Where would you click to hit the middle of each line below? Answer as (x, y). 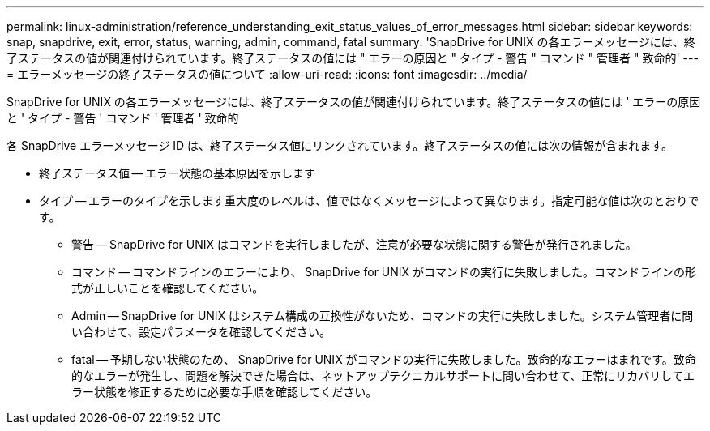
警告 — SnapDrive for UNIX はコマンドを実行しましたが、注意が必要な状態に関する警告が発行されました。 (354, 244)
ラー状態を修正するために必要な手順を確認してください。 (225, 392)
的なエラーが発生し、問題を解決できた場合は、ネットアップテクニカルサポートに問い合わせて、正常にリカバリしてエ (383, 376)
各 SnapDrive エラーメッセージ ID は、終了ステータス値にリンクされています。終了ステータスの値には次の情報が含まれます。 (340, 145)
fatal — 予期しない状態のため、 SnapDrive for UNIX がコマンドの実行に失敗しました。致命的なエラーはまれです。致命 (384, 359)
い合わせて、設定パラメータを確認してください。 (201, 332)
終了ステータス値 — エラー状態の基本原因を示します (177, 173)
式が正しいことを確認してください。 (168, 288)
